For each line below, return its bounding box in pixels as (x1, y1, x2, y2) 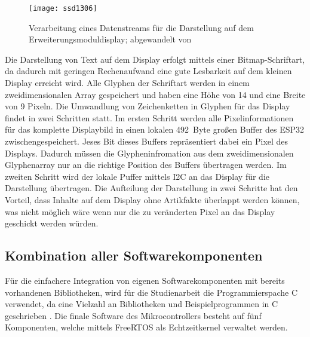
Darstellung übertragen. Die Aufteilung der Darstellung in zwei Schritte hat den (5, 182, 298, 194)
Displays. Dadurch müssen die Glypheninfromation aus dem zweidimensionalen (5, 146, 294, 159)
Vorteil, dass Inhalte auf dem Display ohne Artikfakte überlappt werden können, (5, 193, 300, 206)
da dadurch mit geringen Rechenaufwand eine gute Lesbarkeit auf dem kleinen (5, 65, 292, 77)
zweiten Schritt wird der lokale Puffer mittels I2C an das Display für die (5, 170, 269, 182)
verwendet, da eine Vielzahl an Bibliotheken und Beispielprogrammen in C (5, 298, 278, 310)
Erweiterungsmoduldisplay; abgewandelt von (29, 33, 192, 45)
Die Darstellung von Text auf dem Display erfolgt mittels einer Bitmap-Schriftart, (5, 53, 305, 65)
